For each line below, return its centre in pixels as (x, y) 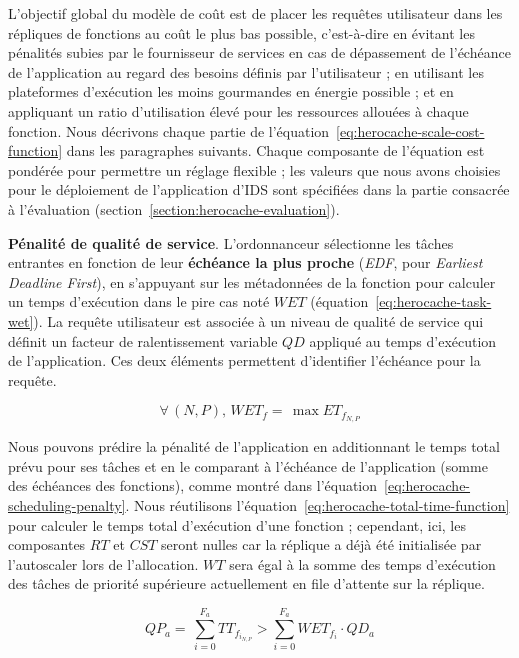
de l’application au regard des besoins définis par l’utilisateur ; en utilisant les (246, 71)
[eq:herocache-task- (433, 301)
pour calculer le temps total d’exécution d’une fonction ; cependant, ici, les (237, 524)
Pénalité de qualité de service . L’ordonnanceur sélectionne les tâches (231, 242)
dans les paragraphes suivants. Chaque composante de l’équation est (275, 150)
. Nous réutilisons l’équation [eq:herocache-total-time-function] (317, 504)
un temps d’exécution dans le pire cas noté (139, 301)
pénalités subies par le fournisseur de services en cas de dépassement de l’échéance (259, 52)
